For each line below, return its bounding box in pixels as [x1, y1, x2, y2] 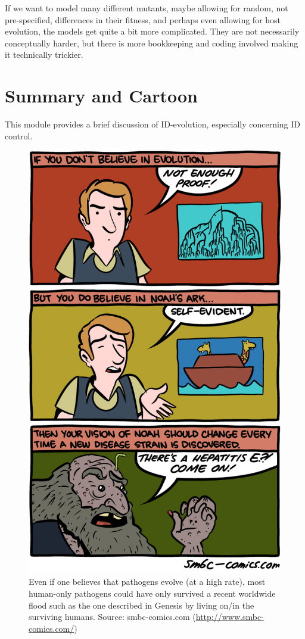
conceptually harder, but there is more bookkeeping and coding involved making [5, 36, 298, 49]
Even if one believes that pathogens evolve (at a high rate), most [29, 575, 266, 588]
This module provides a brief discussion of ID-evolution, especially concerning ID [5, 118, 301, 130]
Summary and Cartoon [5, 83, 198, 108]
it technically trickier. [5, 48, 83, 61]
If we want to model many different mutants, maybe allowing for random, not [5, 2, 288, 14]
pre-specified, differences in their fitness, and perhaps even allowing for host [5, 13, 281, 26]
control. [5, 129, 33, 142]
